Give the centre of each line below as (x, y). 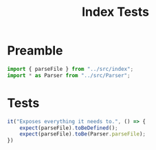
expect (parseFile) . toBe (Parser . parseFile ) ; (83, 134)
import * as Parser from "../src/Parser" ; (69, 75)
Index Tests (115, 12)
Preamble (35, 51)
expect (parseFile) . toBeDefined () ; (69, 128)
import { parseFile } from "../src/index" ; (70, 69)
